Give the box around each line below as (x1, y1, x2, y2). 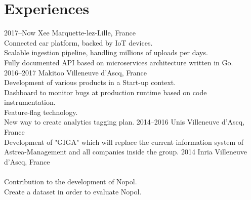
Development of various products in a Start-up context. (4, 77, 176, 88)
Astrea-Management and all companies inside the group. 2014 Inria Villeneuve (4, 146, 247, 157)
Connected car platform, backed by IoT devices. (4, 37, 153, 48)
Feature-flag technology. (4, 106, 78, 117)
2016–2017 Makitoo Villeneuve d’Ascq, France (4, 67, 147, 77)
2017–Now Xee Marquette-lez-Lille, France (4, 27, 136, 38)
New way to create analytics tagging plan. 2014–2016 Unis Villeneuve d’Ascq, (4, 116, 245, 127)
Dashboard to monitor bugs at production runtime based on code (4, 87, 207, 97)
